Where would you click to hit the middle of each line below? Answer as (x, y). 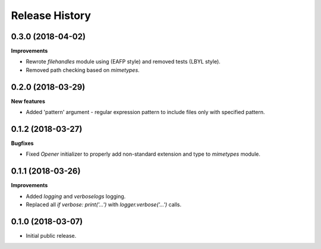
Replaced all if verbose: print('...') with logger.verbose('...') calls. (103, 204)
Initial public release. (51, 236)
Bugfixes (22, 143)
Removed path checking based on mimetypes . (83, 70)
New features (28, 101)
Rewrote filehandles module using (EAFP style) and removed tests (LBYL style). (123, 62)
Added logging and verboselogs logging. (76, 196)
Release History (51, 15)
